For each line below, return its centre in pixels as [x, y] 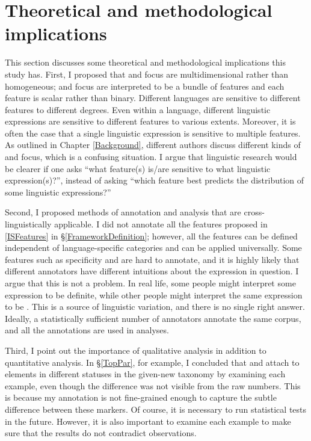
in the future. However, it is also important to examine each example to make [148, 421]
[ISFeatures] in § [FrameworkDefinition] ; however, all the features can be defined [151, 236]
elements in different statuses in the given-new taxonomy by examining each [145, 374]
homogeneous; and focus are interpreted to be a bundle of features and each [145, 86]
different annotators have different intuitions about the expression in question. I [152, 271]
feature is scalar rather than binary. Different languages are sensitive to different [153, 98]
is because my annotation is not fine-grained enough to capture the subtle [141, 397]
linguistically [28, 224]
